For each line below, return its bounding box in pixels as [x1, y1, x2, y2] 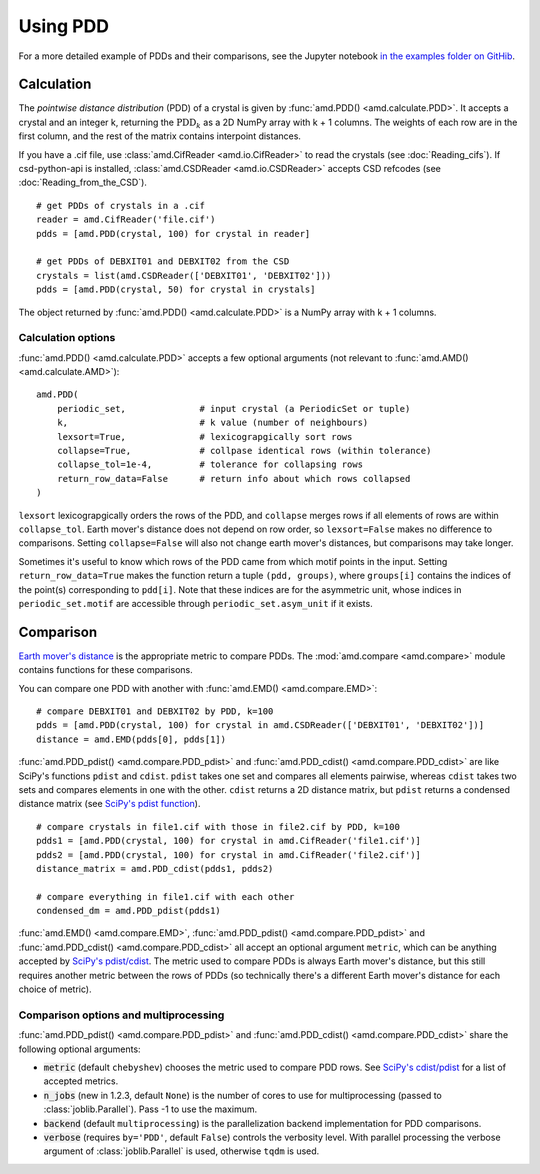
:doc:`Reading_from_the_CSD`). [18, 176, 147, 189]
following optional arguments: [18, 1043, 141, 1055]
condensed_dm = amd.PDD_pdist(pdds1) [36, 905, 222, 917]
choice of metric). [18, 983, 92, 995]
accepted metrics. [43, 1075, 119, 1087]
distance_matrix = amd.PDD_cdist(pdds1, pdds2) [36, 863, 274, 874]
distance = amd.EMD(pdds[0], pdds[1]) [36, 733, 227, 745]
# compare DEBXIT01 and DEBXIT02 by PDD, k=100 [36, 706, 274, 717]
